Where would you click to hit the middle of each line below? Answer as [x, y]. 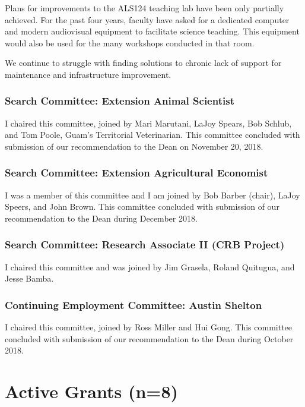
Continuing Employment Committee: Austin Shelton [134, 305]
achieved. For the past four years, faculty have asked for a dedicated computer [147, 19]
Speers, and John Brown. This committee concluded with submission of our [142, 206]
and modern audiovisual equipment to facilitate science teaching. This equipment [152, 31]
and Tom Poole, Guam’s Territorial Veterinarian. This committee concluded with [152, 135]
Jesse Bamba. [29, 278]
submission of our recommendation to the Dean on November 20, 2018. [134, 146]
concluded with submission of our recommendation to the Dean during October [149, 338]
